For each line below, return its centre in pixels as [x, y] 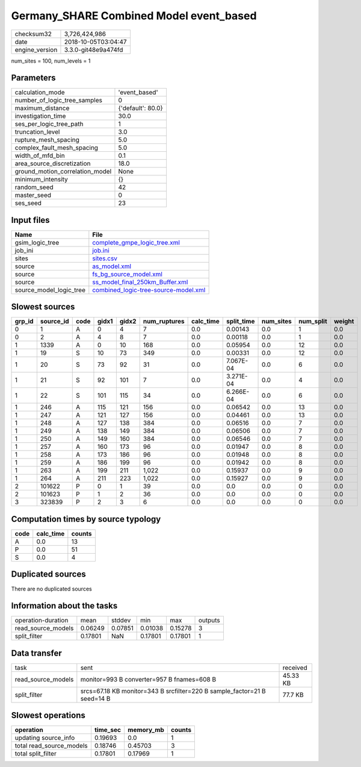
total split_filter [35, 754]
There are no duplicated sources [52, 589]
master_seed [33, 195]
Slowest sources [43, 307]
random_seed [34, 187]
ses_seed [28, 203]
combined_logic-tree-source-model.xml [149, 290]
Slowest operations [48, 715]
